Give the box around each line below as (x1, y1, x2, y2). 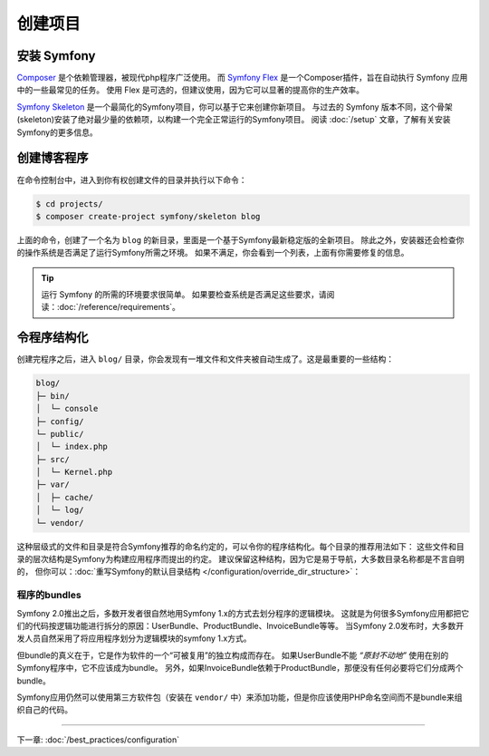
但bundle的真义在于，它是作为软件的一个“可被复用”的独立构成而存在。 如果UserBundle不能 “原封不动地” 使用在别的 (16, 649, 449, 661)
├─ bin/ (35, 391, 70, 401)
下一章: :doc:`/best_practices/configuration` (16, 734, 180, 745)
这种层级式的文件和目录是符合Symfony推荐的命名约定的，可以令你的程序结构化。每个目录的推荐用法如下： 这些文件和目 (16, 540, 465, 552)
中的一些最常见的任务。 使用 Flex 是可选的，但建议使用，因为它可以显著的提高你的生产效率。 (16, 84, 364, 95)
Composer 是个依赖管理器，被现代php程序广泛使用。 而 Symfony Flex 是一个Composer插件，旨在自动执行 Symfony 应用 (16, 73, 468, 83)
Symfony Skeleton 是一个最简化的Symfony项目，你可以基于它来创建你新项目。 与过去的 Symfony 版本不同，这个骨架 (16, 101, 453, 112)
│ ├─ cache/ (35, 492, 94, 502)
